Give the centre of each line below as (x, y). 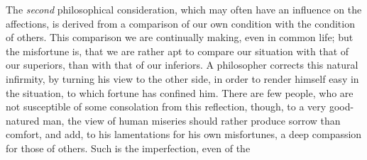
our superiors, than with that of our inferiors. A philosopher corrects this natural (182, 65)
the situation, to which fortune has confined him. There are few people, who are (180, 92)
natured (23, 120)
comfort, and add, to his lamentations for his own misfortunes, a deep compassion (184, 134)
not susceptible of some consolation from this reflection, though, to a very (166, 107)
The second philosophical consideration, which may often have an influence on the (184, 9)
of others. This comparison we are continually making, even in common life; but (180, 37)
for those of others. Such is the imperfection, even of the (128, 148)
